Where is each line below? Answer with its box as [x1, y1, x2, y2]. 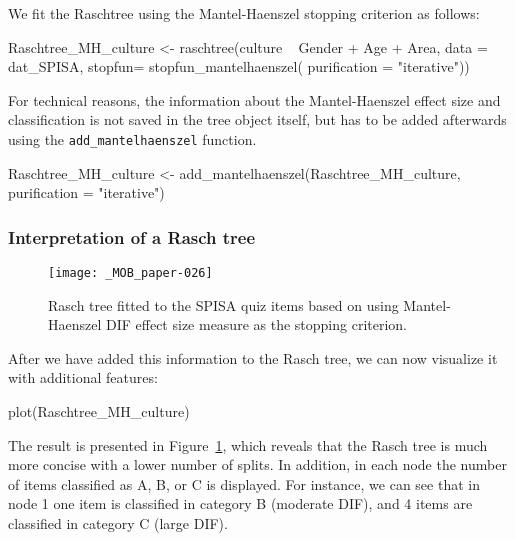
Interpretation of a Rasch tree [8, 224, 256, 249]
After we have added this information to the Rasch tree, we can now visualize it [8, 347, 498, 368]
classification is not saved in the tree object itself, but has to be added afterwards [8, 109, 507, 130]
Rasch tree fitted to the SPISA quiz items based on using [48, 294, 399, 315]
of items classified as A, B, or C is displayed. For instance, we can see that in [8, 473, 480, 494]
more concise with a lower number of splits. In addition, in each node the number [8, 454, 507, 475]
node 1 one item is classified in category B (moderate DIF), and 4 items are [8, 493, 473, 514]
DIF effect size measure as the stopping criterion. [106, 314, 407, 335]
